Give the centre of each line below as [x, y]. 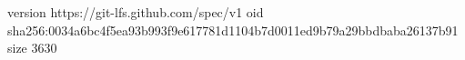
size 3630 [32, 48]
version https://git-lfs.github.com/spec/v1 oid [136, 12]
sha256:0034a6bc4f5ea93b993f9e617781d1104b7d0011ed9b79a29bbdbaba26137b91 [233, 30]
